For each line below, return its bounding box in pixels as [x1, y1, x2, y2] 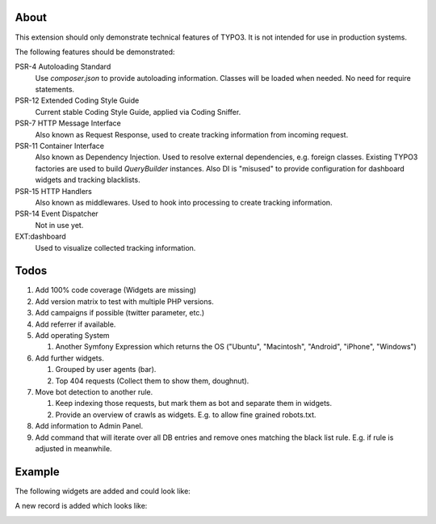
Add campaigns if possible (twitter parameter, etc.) [35, 308, 205, 318]
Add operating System [35, 331, 110, 340]
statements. [35, 85, 75, 95]
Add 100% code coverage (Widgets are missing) [35, 285, 197, 295]
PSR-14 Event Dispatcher [15, 209, 99, 218]
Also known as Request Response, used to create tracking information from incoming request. [35, 129, 349, 139]
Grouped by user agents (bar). [55, 365, 157, 374]
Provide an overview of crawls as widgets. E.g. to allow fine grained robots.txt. [55, 409, 317, 420]
